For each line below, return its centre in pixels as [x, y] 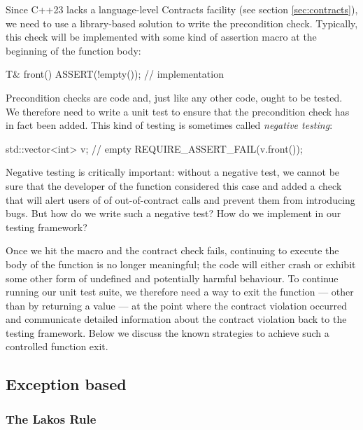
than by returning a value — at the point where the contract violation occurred [176, 305]
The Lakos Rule [51, 418]
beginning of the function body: [73, 50]
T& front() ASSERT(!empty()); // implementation [115, 74]
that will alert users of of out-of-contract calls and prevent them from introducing [180, 199]
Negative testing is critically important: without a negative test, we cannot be [173, 172]
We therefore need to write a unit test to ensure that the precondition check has [178, 111]
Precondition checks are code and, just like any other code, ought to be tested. [174, 97]
